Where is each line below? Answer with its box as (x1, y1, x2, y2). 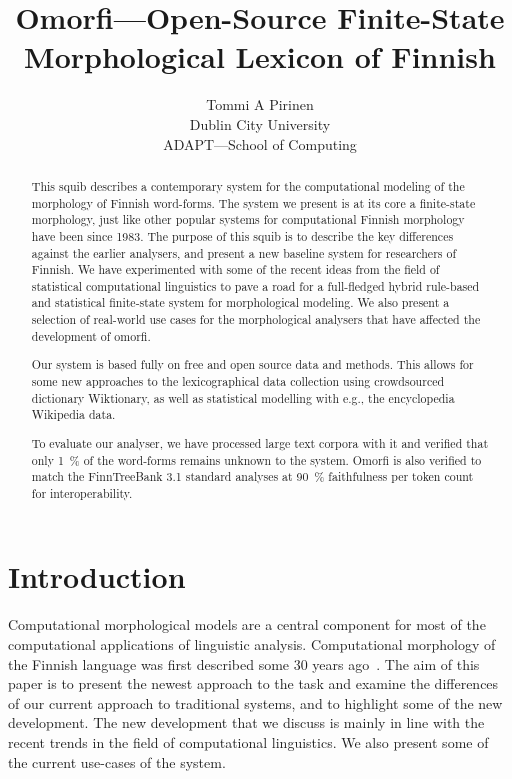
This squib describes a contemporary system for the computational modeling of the (31, 177, 465, 194)
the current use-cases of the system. (8, 751, 226, 772)
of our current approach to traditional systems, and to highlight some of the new (8, 692, 503, 713)
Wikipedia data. (31, 406, 116, 423)
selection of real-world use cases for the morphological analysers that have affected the (31, 311, 481, 328)
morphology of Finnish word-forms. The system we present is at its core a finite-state (31, 194, 476, 211)
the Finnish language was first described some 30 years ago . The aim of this (8, 653, 480, 674)
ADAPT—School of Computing (163, 133, 357, 154)
